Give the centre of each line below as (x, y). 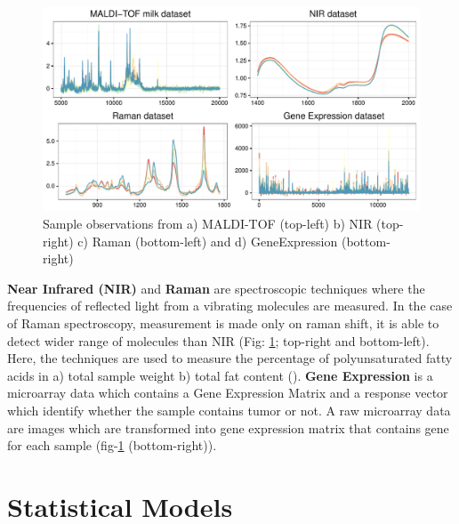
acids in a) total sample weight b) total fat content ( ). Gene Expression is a (220, 375)
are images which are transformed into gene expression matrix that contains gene (228, 427)
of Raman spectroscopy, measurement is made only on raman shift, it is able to (223, 322)
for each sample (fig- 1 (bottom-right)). (112, 445)
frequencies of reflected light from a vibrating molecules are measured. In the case (230, 306)
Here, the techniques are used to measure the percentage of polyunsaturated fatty (230, 358)
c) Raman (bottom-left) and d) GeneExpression (208, 241)
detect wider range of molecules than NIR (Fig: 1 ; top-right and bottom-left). (218, 340)
